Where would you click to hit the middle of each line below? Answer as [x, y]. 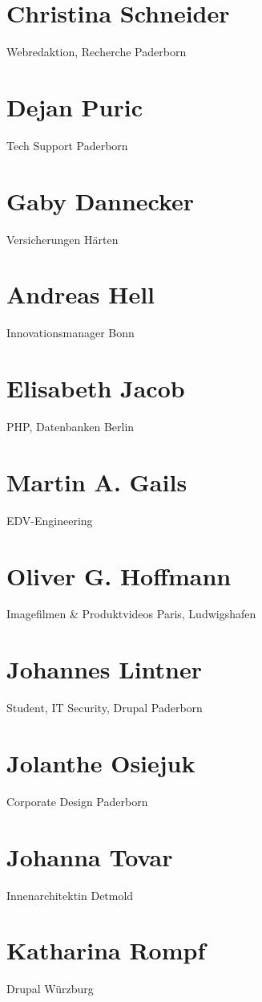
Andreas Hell [81, 294]
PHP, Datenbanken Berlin [71, 426]
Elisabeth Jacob [96, 388]
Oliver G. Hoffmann [119, 575]
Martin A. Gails [97, 481]
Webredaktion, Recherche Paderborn [97, 52]
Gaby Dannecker [101, 200]
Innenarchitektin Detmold [70, 895]
